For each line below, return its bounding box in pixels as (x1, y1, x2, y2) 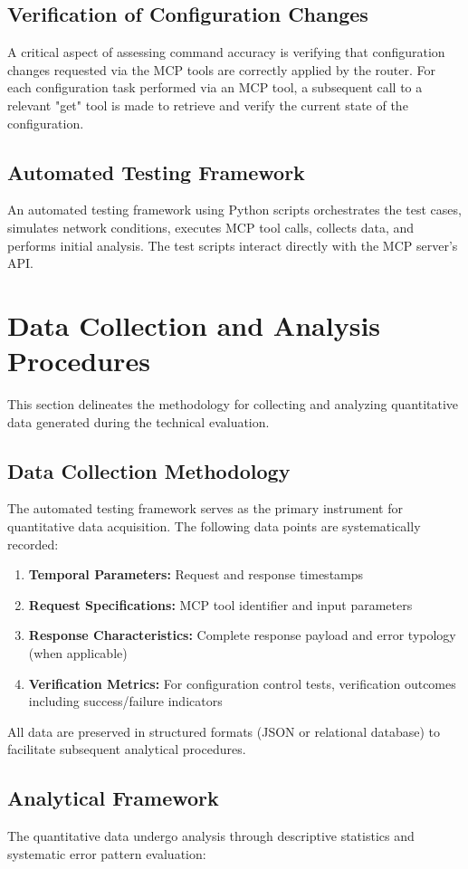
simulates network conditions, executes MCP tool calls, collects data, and (7, 217, 415, 236)
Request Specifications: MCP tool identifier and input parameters (28, 595, 413, 614)
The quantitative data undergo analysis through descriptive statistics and (7, 826, 415, 845)
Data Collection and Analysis (7, 306, 381, 343)
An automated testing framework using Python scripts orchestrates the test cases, (7, 200, 462, 219)
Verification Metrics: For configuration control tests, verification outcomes (28, 673, 456, 692)
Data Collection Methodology (7, 456, 291, 484)
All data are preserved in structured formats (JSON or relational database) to (7, 721, 441, 740)
